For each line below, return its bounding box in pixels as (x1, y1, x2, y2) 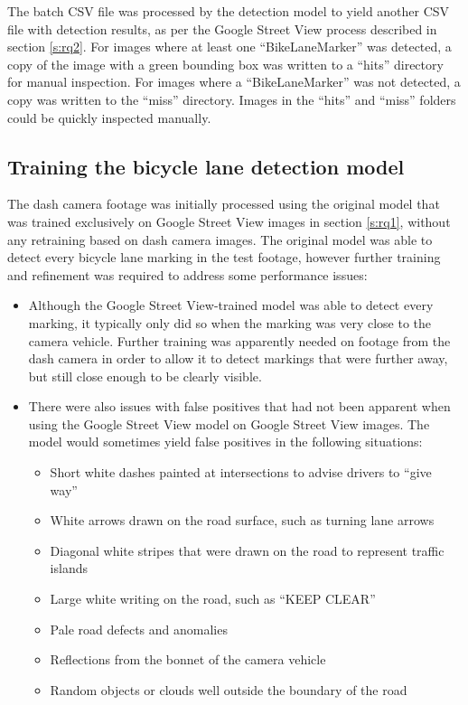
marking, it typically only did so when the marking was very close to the (28, 313, 432, 332)
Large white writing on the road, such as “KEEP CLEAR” (50, 589, 376, 608)
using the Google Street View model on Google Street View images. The (28, 414, 430, 433)
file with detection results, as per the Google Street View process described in (7, 19, 437, 38)
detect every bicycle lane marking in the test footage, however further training (7, 248, 441, 267)
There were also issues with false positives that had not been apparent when (28, 397, 451, 416)
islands (50, 559, 88, 578)
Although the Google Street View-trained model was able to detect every (28, 296, 434, 315)
